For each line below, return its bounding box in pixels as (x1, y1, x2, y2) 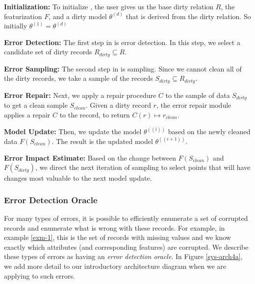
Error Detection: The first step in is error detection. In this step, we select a (4, 37, 240, 47)
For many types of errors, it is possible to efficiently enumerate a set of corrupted (4, 213, 248, 223)
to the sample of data (165, 90, 230, 100)
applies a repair (4, 109, 51, 119)
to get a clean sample (4, 100, 68, 110)
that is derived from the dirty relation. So (126, 11, 251, 21)
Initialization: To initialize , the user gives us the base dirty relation (4, 1, 214, 11)
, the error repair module (156, 100, 231, 110)
